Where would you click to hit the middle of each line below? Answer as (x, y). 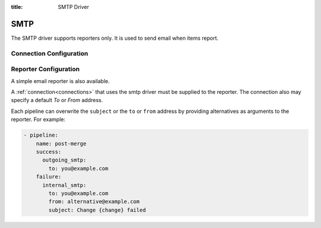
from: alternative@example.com (94, 202)
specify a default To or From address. (57, 100)
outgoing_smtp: (64, 160)
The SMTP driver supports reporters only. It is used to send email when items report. (115, 38)
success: (49, 152)
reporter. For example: (38, 119)
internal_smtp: (64, 185)
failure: (49, 177)
